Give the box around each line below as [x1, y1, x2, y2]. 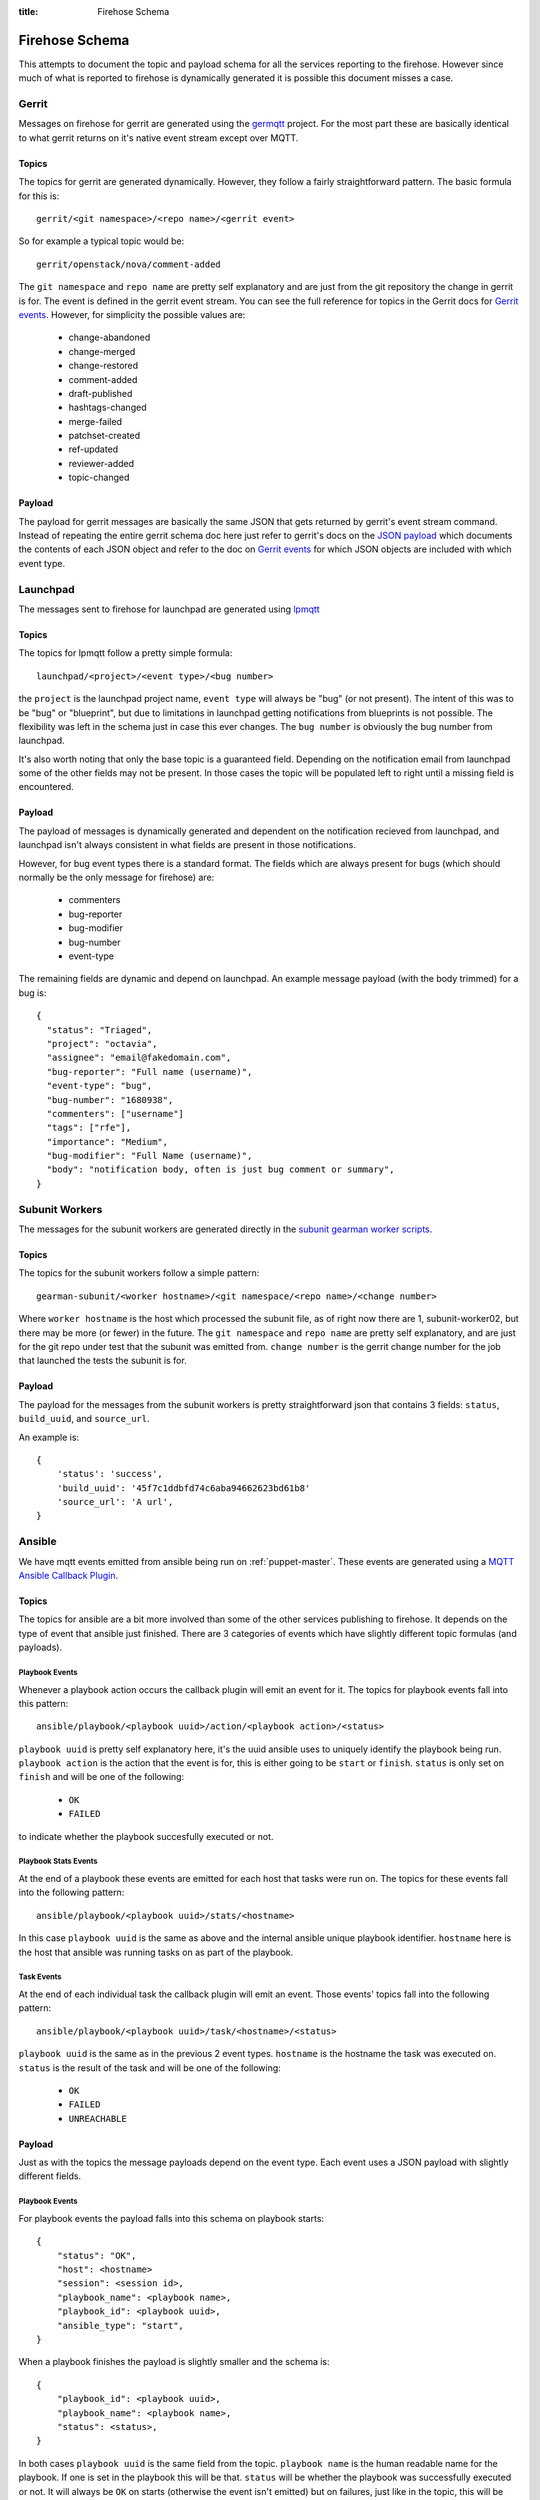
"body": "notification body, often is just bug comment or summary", [46, 1164, 395, 1175]
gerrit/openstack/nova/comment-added [36, 258, 222, 270]
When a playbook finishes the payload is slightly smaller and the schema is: [18, 2356, 330, 2368]
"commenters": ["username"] [46, 1108, 185, 1119]
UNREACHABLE [68, 2113, 127, 2124]
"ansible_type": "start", [56, 2320, 185, 2331]
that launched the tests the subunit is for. [18, 1355, 187, 1367]
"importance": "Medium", [46, 1136, 169, 1147]
